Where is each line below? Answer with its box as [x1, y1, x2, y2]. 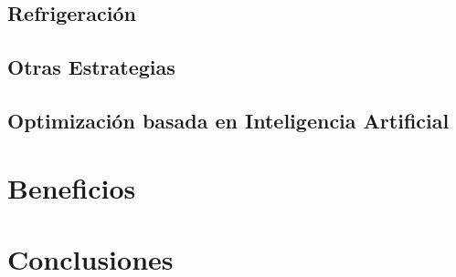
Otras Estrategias [7, 53, 175, 81]
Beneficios [7, 169, 136, 206]
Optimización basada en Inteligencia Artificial [7, 106, 450, 134]
